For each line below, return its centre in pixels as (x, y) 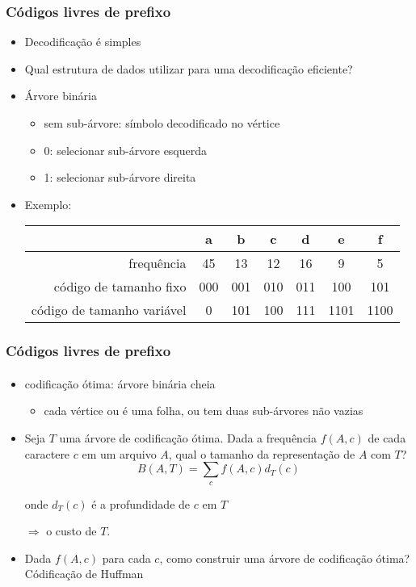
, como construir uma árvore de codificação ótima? (285, 558)
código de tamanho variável (109, 310)
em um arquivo (119, 453)
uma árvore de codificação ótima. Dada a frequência (188, 438)
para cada (126, 558)
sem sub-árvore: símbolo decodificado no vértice (162, 123)
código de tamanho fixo (120, 287)
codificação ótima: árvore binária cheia (120, 383)
